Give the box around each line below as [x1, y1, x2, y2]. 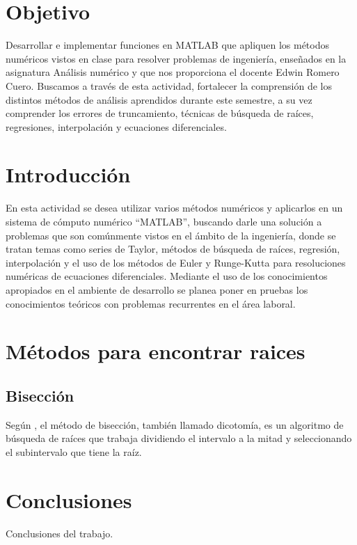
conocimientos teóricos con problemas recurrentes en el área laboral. [6, 296, 296, 310]
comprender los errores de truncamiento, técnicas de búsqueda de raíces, [6, 106, 314, 120]
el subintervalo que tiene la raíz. [6, 444, 142, 459]
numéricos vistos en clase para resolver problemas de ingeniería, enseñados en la [6, 51, 347, 65]
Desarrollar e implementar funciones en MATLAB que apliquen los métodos [6, 38, 329, 52]
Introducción [6, 160, 131, 189]
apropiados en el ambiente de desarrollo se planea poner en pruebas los [6, 282, 308, 297]
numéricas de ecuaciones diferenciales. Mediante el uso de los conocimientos [6, 269, 328, 283]
